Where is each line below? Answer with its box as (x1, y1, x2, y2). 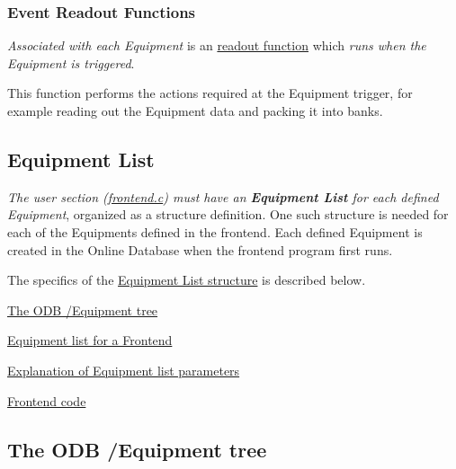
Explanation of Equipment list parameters (7, 360, 240, 379)
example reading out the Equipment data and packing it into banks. (7, 102, 383, 119)
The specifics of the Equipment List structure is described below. (7, 270, 366, 289)
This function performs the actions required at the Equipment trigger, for (7, 84, 413, 102)
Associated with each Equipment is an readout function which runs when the (7, 36, 426, 55)
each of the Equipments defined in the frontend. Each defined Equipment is (7, 222, 423, 241)
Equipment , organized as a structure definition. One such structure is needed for (7, 205, 449, 224)
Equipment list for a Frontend (7, 331, 173, 350)
